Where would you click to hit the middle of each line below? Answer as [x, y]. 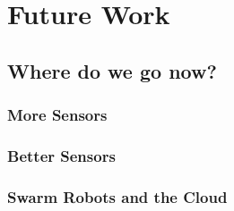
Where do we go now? [112, 70]
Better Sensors [61, 155]
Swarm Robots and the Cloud [117, 196]
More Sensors [57, 115]
